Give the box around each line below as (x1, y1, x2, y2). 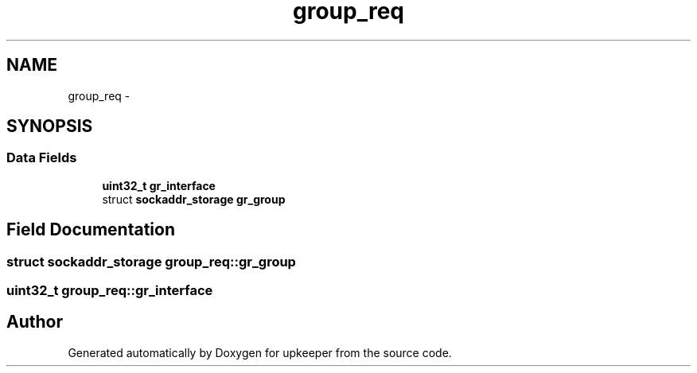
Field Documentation (6, 220, 175, 240)
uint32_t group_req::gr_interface (6, 282, 213, 299)
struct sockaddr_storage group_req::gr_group (6, 253, 296, 270)
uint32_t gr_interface (102, 178, 216, 192)
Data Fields (6, 150, 77, 166)
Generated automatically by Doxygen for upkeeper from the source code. (68, 345, 452, 359)
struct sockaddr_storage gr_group (102, 192, 286, 206)
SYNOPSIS (6, 116, 93, 137)
